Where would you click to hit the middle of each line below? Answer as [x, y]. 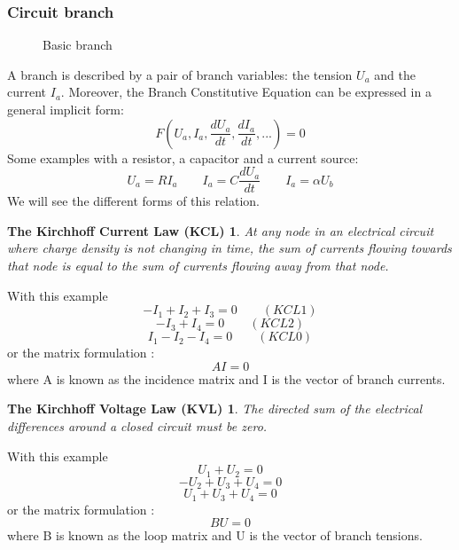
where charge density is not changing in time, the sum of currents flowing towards [229, 248]
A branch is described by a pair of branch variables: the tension [180, 74]
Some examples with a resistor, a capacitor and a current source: [183, 157]
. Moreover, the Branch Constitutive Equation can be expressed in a [246, 92]
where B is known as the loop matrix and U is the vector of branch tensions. [215, 535]
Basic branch [78, 45]
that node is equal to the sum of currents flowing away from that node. [198, 266]
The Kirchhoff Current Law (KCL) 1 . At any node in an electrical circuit [221, 230]
